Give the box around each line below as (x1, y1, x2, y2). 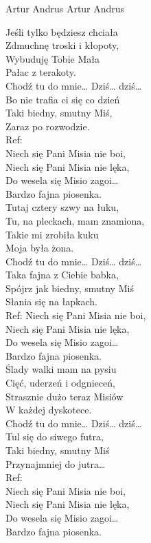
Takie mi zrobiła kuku (5, 227, 99, 241)
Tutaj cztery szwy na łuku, (5, 200, 119, 214)
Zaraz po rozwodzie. (5, 119, 90, 133)
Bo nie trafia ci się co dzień (5, 92, 120, 106)
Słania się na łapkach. (5, 294, 97, 309)
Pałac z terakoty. (5, 65, 76, 79)
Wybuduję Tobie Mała (5, 51, 100, 65)
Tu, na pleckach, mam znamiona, (5, 213, 145, 227)
